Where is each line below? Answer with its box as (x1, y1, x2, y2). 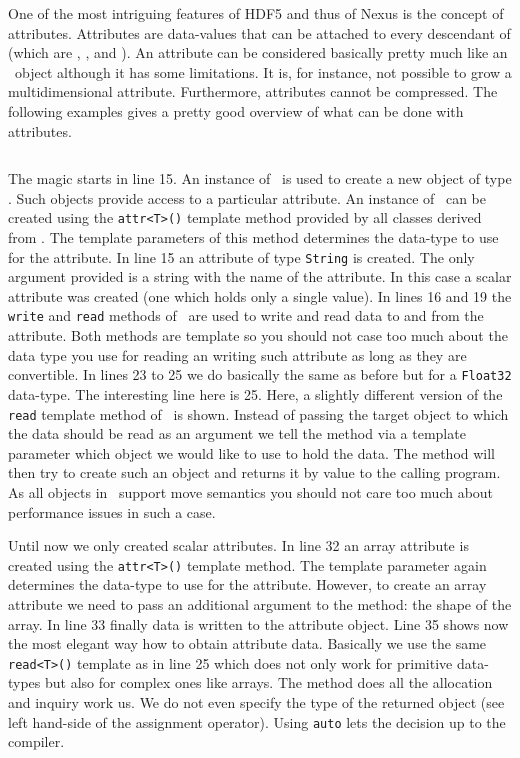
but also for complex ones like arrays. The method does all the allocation (45, 672, 493, 693)
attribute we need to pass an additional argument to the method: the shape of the (8, 594, 512, 614)
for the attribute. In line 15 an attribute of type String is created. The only (8, 246, 475, 267)
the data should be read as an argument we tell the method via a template (8, 423, 466, 444)
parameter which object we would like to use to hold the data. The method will (8, 442, 496, 463)
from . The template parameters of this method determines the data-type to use (8, 227, 499, 247)
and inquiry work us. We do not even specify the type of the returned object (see (8, 692, 505, 713)
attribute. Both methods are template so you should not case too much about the (8, 325, 508, 346)
